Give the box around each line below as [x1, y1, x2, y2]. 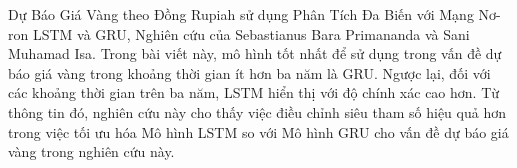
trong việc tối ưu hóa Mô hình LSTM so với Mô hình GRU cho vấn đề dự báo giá [8, 121, 509, 142]
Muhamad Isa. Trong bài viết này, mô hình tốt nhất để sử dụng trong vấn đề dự [8, 43, 502, 64]
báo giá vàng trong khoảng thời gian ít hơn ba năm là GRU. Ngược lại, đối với [8, 62, 491, 83]
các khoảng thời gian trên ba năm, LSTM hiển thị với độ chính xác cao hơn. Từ [8, 82, 500, 103]
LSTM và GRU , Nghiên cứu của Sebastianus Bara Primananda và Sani [32, 23, 470, 44]
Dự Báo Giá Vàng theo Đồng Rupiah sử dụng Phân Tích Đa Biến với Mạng [8, 4, 474, 24]
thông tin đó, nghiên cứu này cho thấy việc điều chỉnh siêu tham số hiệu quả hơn [8, 101, 506, 122]
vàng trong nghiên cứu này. [8, 141, 175, 162]
